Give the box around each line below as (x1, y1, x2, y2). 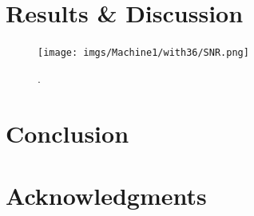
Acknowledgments (6, 179, 207, 211)
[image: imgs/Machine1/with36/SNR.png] (38, 47, 249, 59)
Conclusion (6, 116, 129, 149)
